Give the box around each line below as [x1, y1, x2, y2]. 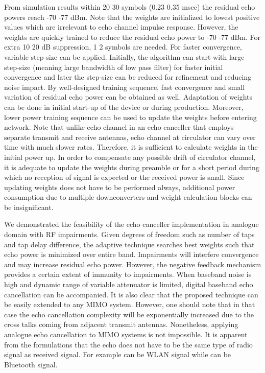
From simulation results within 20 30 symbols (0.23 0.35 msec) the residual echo [4, 2, 255, 12]
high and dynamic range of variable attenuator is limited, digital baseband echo [4, 279, 253, 290]
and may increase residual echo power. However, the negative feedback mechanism [4, 259, 261, 269]
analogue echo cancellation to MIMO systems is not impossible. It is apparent [4, 329, 248, 339]
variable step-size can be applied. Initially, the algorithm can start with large [4, 51, 245, 62]
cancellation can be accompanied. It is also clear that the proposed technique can [4, 289, 258, 299]
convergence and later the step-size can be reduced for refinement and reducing [4, 72, 252, 82]
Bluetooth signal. [4, 359, 58, 369]
